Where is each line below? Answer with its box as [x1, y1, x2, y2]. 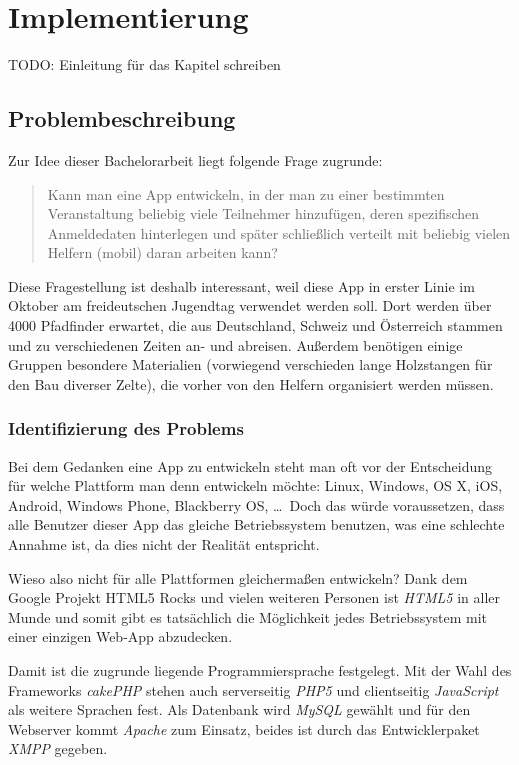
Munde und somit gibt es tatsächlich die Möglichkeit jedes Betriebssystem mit [8, 606, 488, 627]
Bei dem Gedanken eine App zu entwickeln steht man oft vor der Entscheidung [8, 455, 493, 476]
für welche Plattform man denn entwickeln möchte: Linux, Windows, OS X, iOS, [8, 475, 503, 496]
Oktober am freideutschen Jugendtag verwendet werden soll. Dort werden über [8, 295, 492, 316]
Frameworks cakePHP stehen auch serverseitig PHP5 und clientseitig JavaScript [8, 679, 499, 700]
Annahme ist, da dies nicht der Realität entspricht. [8, 534, 320, 555]
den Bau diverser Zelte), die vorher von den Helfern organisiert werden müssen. [8, 373, 494, 394]
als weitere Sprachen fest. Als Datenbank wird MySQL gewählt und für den [8, 699, 471, 720]
